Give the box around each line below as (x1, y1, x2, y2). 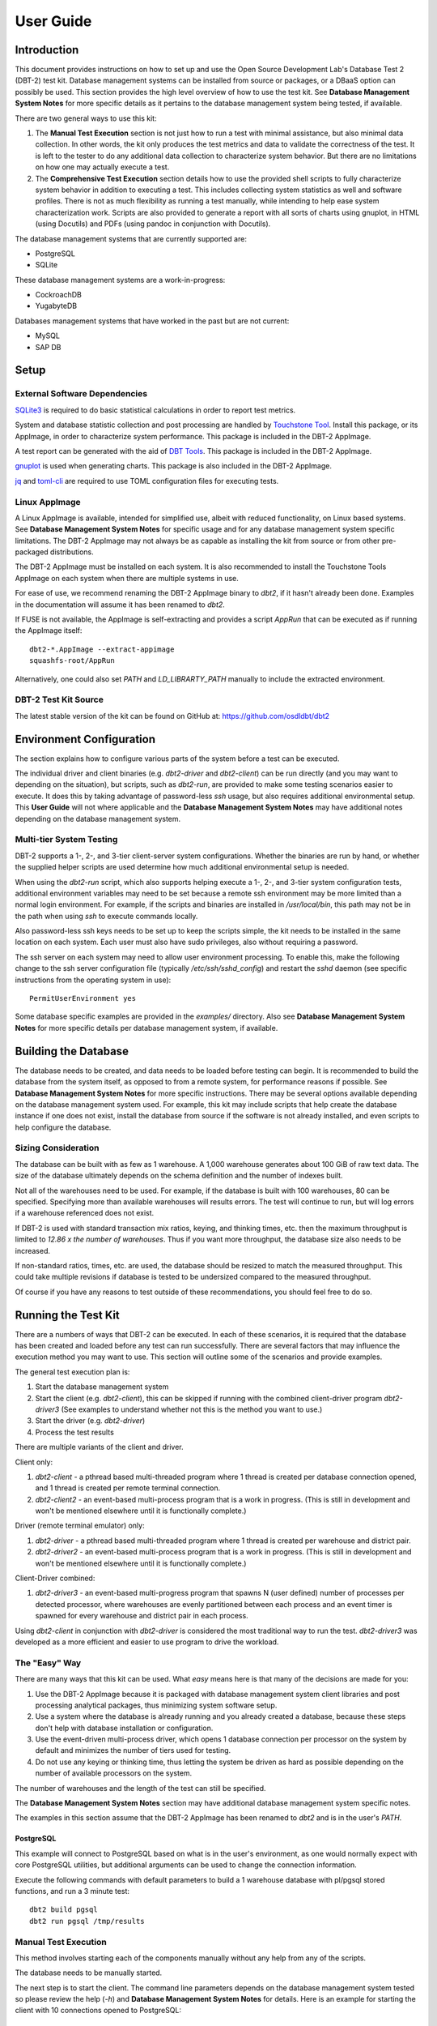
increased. (15, 1246, 51, 1255)
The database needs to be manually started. (15, 1968, 163, 1977)
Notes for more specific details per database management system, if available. (15, 1023, 278, 1032)
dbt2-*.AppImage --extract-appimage (29, 644, 175, 654)
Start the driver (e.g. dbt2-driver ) (35, 1416, 146, 1425)
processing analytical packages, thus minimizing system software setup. (35, 1700, 278, 1710)
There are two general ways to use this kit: (15, 113, 157, 123)
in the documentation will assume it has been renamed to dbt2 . (15, 600, 226, 609)
